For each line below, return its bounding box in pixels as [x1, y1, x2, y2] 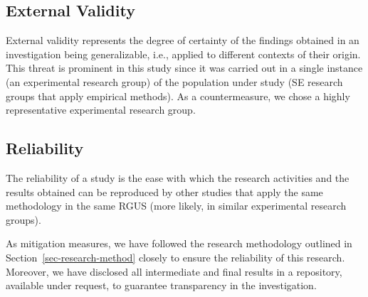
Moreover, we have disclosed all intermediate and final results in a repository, [6, 264, 342, 279]
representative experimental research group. [6, 102, 196, 117]
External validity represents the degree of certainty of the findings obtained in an [6, 33, 359, 48]
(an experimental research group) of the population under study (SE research [6, 74, 343, 89]
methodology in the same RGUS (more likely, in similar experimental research [6, 198, 347, 213]
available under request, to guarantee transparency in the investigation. [6, 278, 317, 293]
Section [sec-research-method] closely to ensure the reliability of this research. [6, 249, 345, 264]
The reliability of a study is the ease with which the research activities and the [6, 170, 349, 185]
